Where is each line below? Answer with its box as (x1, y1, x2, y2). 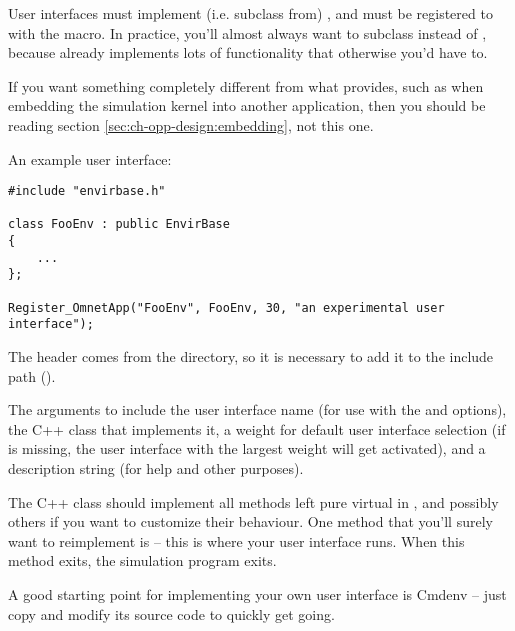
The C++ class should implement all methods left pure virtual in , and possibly (8, 491, 499, 512)
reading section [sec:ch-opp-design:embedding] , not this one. (8, 114, 374, 135)
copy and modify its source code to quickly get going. (8, 603, 335, 624)
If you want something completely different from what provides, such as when (8, 75, 484, 96)
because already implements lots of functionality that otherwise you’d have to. (8, 42, 488, 63)
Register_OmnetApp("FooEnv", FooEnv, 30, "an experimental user (8, 300, 445, 315)
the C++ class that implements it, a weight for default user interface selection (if (8, 418, 506, 439)
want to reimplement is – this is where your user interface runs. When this (8, 530, 465, 551)
